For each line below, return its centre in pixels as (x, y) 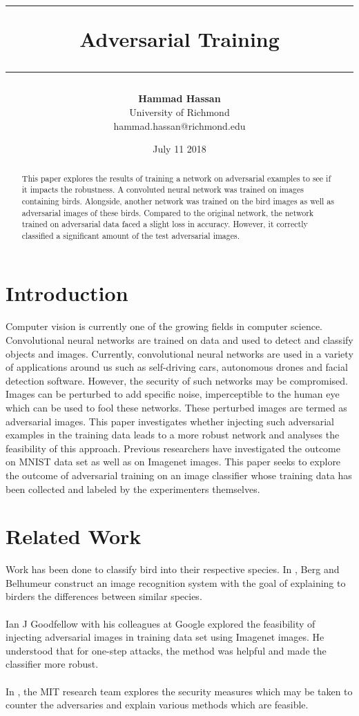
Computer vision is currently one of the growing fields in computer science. (164, 326)
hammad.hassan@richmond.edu (179, 125)
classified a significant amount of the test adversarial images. (131, 235)
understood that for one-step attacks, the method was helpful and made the (166, 650)
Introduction (67, 293)
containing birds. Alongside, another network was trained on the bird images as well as (178, 201)
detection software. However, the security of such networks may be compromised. (177, 380)
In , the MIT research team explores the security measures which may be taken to (179, 691)
